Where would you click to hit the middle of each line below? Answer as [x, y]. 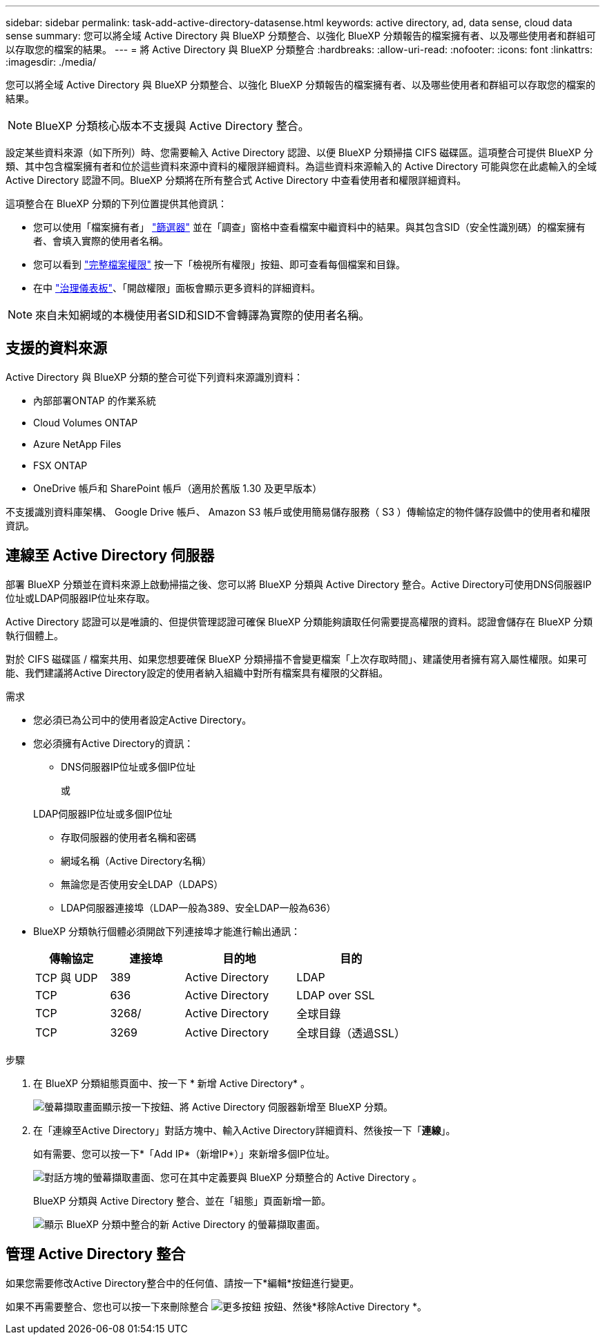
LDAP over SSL [336, 995]
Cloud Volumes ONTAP [86, 422]
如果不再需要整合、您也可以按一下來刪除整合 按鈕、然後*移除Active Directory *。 [217, 1306]
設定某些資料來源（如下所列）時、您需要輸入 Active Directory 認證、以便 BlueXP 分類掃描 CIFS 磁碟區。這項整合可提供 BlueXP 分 [300, 152]
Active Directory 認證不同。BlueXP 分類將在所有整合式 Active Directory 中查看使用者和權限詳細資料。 [236, 180]
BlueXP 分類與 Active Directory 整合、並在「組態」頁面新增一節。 [182, 1200]
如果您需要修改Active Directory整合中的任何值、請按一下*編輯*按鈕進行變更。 [183, 1283]
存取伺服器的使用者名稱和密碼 [128, 837]
